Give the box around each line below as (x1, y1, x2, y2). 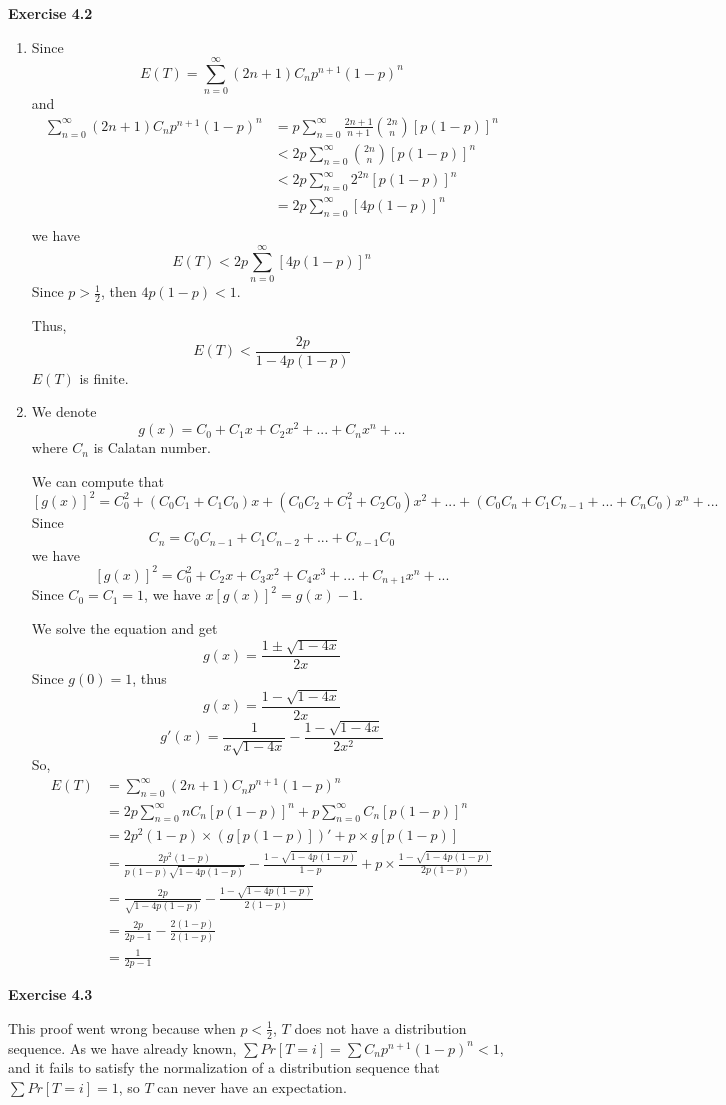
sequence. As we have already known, (8, 1037, 237, 1058)
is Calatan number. (93, 437, 211, 458)
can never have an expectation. (157, 1076, 347, 1097)
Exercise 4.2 (8, 3, 93, 23)
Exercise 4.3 (8, 984, 93, 1005)
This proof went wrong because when (8, 1017, 236, 1038)
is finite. (79, 367, 129, 388)
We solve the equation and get (31, 618, 218, 638)
